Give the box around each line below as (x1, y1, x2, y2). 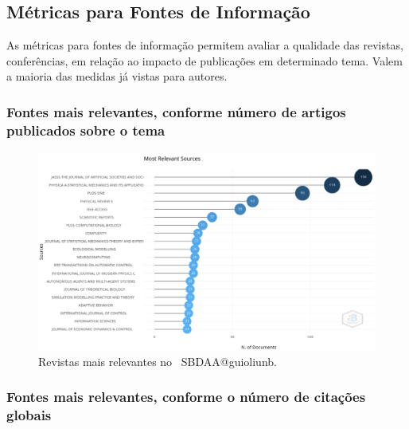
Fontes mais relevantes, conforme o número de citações (6, 387, 366, 407)
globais (6, 405, 52, 425)
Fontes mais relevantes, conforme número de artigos (6, 101, 346, 121)
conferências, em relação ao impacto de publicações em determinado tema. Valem (6, 52, 403, 69)
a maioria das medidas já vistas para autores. (6, 68, 228, 85)
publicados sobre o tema (6, 120, 166, 140)
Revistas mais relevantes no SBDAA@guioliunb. (38, 352, 277, 369)
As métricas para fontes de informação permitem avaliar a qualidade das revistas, (6, 37, 403, 53)
